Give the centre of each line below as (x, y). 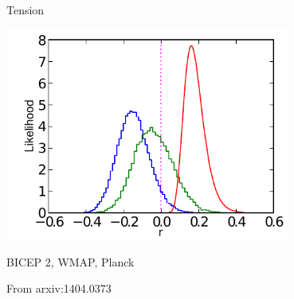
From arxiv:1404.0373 (59, 288)
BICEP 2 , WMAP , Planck (71, 261)
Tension (25, 10)
